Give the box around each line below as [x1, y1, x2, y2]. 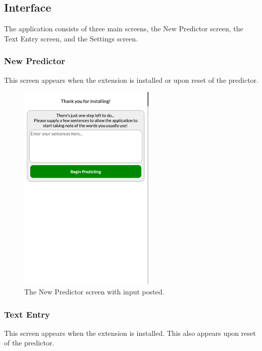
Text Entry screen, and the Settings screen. [4, 33, 138, 43]
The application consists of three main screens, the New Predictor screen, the [4, 23, 243, 34]
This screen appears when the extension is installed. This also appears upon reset [4, 327, 256, 338]
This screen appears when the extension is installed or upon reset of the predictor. [4, 74, 258, 85]
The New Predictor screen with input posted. [24, 286, 165, 297]
